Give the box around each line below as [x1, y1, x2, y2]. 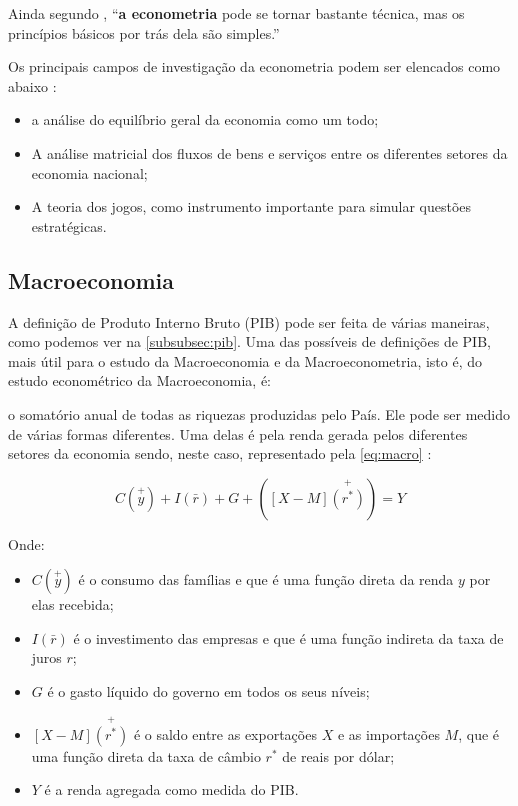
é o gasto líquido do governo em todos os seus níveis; [47, 681, 370, 702]
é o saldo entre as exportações [133, 723, 317, 744]
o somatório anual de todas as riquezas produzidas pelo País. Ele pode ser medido [8, 403, 510, 424]
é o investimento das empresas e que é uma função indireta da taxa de [73, 627, 504, 648]
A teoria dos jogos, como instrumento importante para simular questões [31, 196, 472, 217]
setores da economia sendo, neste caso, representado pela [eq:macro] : [8, 443, 432, 464]
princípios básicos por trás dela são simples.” [8, 22, 280, 43]
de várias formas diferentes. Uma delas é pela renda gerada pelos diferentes [8, 423, 468, 444]
